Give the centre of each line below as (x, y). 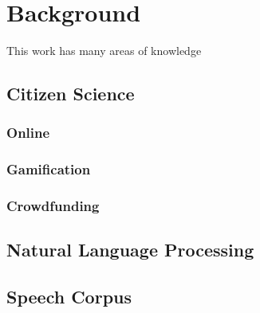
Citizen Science (71, 94)
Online (28, 133)
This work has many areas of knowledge (104, 51)
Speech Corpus (69, 297)
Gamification (49, 169)
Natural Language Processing (130, 250)
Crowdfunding (53, 206)
